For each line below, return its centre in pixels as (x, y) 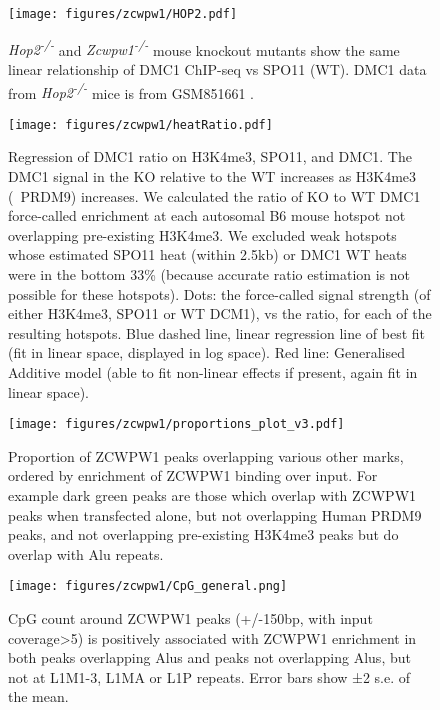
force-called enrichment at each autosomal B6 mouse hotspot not (207, 215)
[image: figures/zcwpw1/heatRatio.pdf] (140, 124)
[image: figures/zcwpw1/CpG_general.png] (148, 586)
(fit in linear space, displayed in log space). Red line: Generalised (206, 352)
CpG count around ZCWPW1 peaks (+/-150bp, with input (190, 618)
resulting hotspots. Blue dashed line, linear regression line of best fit (217, 332)
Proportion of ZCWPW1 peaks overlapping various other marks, (206, 455)
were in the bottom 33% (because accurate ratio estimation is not (209, 273)
